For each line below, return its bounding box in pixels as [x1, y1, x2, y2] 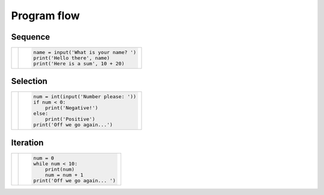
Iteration [11, 137, 44, 148]
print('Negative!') [45, 105, 98, 111]
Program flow [11, 9, 80, 22]
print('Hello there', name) [33, 55, 110, 61]
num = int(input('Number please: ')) [33, 94, 137, 100]
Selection [11, 76, 48, 86]
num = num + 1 [45, 172, 84, 178]
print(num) [45, 166, 75, 172]
